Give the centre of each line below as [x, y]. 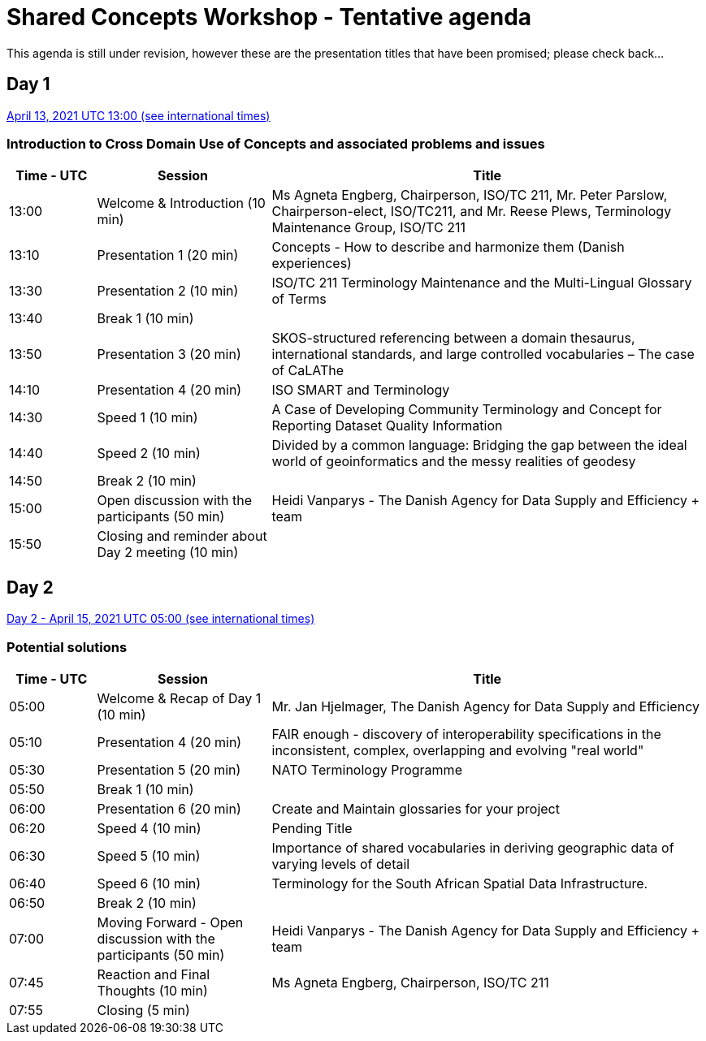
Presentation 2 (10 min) [168, 291]
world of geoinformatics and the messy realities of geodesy [454, 462]
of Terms [299, 299]
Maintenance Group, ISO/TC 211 [368, 228]
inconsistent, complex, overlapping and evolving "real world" [458, 750]
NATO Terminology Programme [367, 769]
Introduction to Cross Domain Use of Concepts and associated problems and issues [276, 143]
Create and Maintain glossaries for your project [416, 808]
